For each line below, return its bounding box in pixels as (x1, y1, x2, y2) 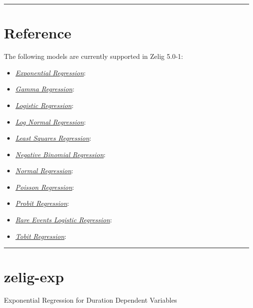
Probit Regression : (15, 198, 70, 208)
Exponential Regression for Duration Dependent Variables (4, 295, 177, 305)
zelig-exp (4, 267, 64, 287)
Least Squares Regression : (15, 133, 91, 143)
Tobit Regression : (15, 231, 67, 241)
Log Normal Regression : (15, 116, 86, 127)
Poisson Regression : (15, 181, 74, 192)
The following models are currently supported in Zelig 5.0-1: (4, 51, 183, 61)
